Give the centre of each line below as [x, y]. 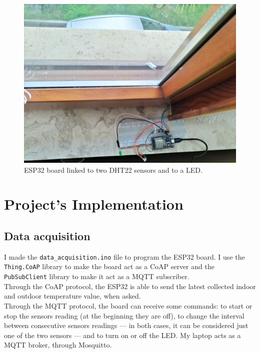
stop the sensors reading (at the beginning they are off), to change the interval [124, 315]
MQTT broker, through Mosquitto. [58, 345]
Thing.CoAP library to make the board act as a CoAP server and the [109, 266]
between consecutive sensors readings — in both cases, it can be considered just [126, 325]
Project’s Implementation [94, 204]
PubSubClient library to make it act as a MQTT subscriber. [97, 276]
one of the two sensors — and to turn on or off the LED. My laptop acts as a [122, 335]
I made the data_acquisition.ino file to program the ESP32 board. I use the [124, 256]
